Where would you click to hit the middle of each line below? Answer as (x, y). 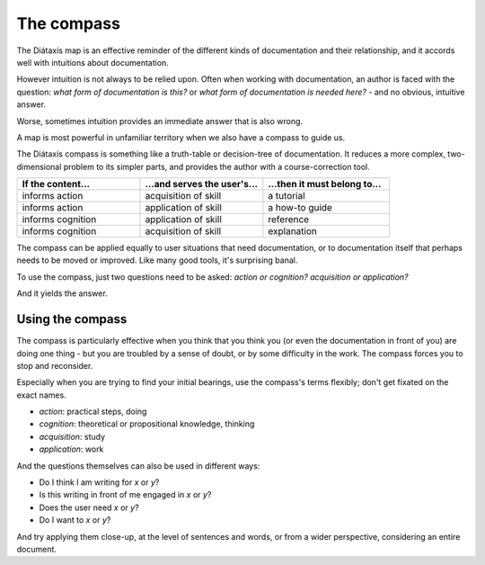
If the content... (56, 184)
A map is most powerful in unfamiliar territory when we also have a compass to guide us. (181, 137)
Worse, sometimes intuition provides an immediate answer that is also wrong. (160, 121)
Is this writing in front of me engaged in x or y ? (125, 495)
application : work (71, 449)
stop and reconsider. (55, 365)
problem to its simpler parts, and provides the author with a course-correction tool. (216, 166)
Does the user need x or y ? (89, 507)
